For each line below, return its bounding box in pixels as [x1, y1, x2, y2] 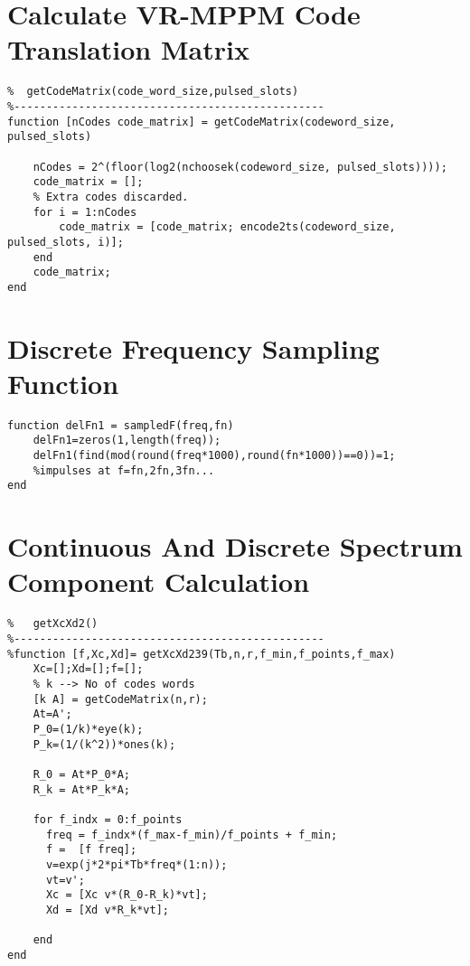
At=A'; [33, 708, 72, 721]
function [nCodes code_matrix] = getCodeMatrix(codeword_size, [7, 115, 396, 128]
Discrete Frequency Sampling [7, 329, 380, 366]
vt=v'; [45, 873, 85, 886]
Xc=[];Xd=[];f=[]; [33, 662, 144, 676]
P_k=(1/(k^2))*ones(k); [33, 737, 176, 751]
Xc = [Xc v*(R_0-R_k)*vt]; [45, 888, 208, 902]
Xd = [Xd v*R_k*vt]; [45, 903, 169, 916]
